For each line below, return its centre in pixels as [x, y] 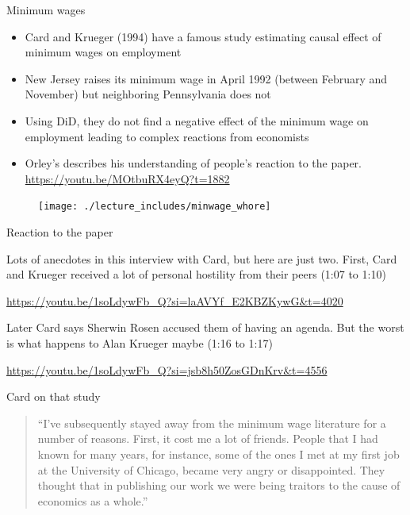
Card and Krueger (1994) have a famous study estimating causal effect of [203, 36]
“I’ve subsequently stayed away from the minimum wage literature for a [212, 423]
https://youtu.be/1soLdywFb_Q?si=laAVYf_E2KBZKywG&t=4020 [175, 300]
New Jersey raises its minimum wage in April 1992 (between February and [206, 78]
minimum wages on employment [103, 52]
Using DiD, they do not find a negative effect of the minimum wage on [197, 120]
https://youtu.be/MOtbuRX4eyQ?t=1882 [127, 178]
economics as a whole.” [93, 500]
